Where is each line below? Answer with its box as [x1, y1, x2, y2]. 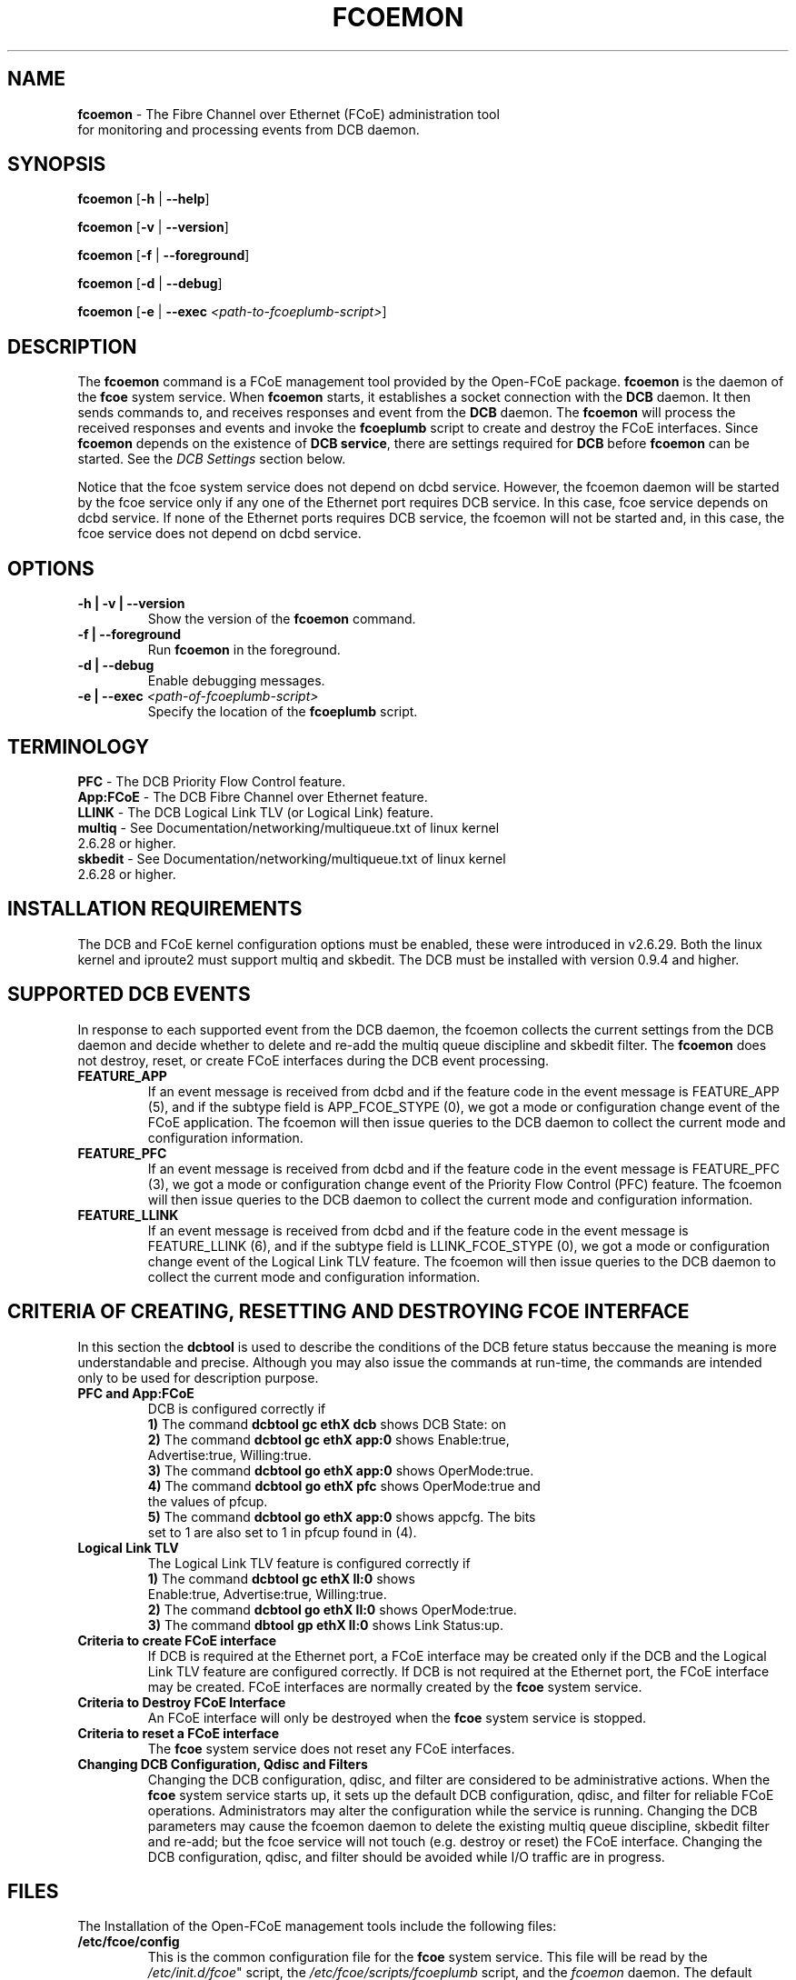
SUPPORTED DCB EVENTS [7, 983, 251, 1006]
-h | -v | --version [77, 595, 185, 612]
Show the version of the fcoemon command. [147, 611, 416, 627]
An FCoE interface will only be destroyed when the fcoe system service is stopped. [147, 1709, 647, 1725]
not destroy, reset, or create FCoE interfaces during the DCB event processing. [77, 1052, 550, 1068]
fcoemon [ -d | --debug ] [77, 275, 223, 292]
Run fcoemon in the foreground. [147, 642, 341, 658]
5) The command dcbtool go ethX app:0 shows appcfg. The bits [147, 1508, 536, 1525]
